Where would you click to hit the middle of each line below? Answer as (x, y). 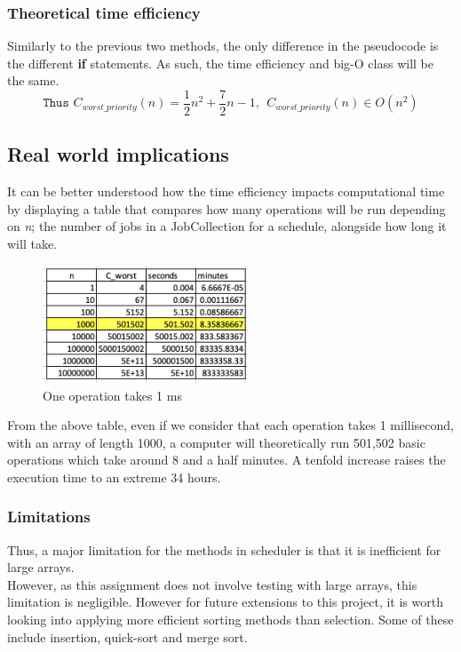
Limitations (49, 517)
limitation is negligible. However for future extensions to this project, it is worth (225, 602)
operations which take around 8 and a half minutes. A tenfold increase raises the (227, 460)
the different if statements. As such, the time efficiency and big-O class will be (220, 63)
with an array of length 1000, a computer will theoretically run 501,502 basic (216, 442)
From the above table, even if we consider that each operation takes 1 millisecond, (230, 425)
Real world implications (118, 154)
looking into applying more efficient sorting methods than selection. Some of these (230, 620)
